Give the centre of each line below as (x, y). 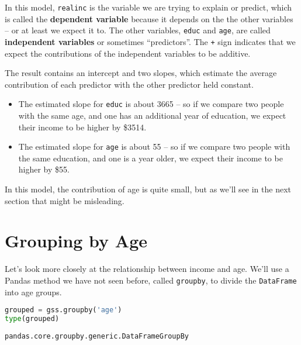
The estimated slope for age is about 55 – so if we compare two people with (154, 146)
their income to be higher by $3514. (82, 127)
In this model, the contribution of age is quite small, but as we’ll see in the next (148, 189)
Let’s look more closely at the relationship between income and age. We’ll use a (147, 269)
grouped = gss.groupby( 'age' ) (63, 310)
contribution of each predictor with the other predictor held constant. (129, 84)
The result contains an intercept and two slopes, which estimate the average (141, 73)
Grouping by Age (76, 241)
